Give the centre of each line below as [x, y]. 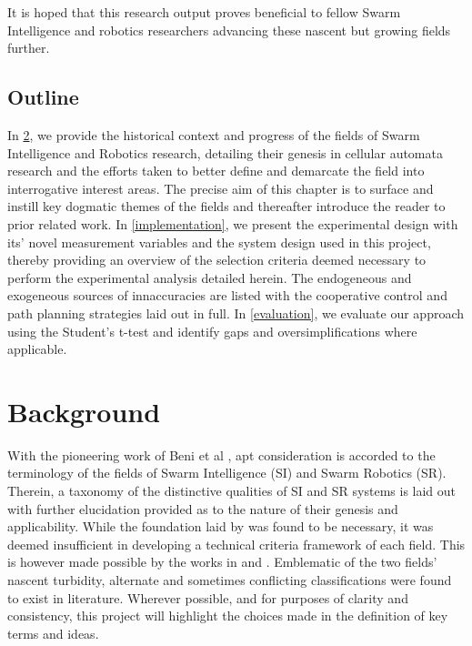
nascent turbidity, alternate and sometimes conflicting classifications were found [230, 579]
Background [84, 411]
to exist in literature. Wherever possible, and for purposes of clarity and [208, 597]
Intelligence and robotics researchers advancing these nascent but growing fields [229, 30]
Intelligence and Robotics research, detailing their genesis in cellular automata [225, 152]
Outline [43, 97]
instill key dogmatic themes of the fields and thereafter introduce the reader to [226, 206]
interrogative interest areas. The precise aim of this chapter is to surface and [221, 188]
